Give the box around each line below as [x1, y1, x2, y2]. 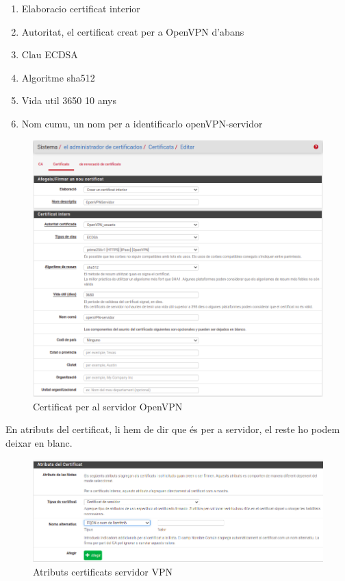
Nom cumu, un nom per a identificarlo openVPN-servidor [21, 116, 263, 130]
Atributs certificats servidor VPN [33, 564, 172, 578]
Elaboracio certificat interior [21, 1, 140, 15]
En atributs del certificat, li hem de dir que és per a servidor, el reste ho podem [5, 422, 340, 436]
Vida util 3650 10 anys [21, 93, 116, 108]
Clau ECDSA [21, 47, 78, 62]
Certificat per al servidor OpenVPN [33, 399, 183, 413]
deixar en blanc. [5, 436, 73, 450]
